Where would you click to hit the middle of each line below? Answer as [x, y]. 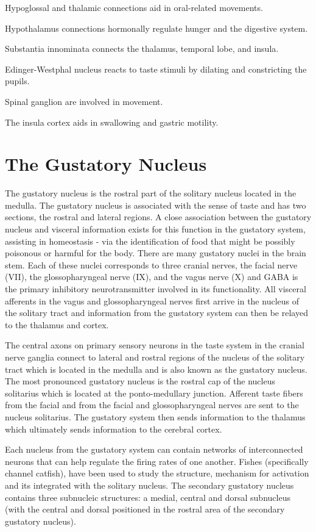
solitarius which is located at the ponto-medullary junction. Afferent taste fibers [154, 393]
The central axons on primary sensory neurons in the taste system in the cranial [155, 345]
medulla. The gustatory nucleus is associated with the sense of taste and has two [156, 205]
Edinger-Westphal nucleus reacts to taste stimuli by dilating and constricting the [156, 69]
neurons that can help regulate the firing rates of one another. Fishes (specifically [157, 461]
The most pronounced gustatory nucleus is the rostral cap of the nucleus [140, 381]
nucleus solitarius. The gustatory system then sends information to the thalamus [155, 416]
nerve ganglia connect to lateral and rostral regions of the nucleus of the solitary [155, 357]
